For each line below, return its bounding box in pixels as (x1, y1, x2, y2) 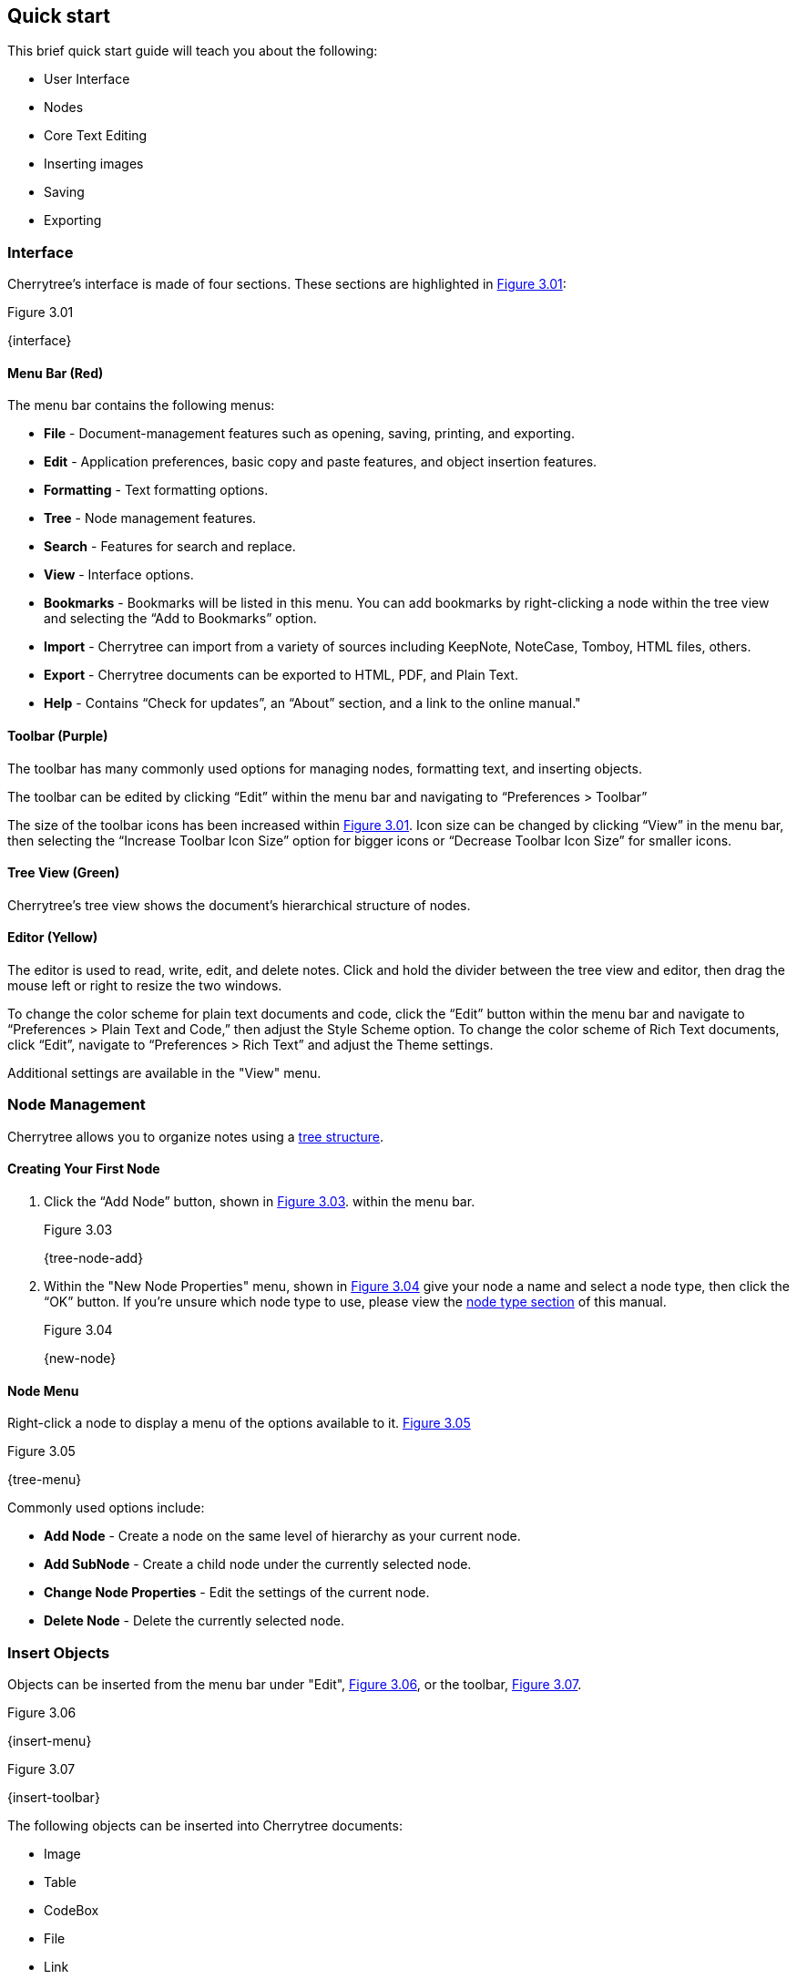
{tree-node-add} (44, 1250, 144, 1266)
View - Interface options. (44, 567, 194, 583)
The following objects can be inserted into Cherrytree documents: (7, 1817, 403, 1833)
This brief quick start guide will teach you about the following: (7, 43, 378, 59)
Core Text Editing (44, 128, 148, 144)
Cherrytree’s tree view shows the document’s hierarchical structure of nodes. (7, 897, 471, 913)
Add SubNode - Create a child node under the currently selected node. (44, 1556, 472, 1573)
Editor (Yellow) (7, 929, 98, 946)
